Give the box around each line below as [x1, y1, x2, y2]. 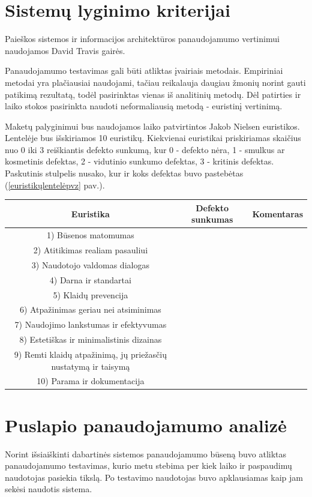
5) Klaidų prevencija [53, 288, 128, 301]
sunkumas [191, 213, 233, 226]
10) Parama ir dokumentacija [37, 375, 145, 387]
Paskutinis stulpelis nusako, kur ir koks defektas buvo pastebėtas [5, 167, 244, 179]
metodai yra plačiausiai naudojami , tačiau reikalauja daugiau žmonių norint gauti [5, 76, 306, 88]
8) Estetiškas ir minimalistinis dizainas [19, 333, 162, 346]
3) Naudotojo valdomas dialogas [31, 258, 149, 271]
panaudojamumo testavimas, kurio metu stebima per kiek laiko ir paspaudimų [5, 459, 292, 472]
